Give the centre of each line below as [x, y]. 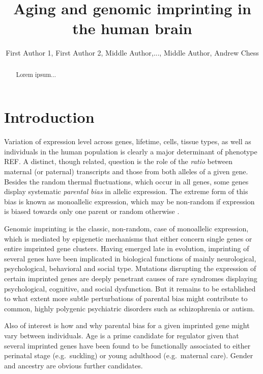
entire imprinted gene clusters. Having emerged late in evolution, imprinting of [127, 248]
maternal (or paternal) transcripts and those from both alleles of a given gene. [126, 171]
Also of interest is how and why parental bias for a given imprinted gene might [127, 325]
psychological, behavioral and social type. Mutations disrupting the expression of [130, 268]
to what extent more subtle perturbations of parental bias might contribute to [126, 298]
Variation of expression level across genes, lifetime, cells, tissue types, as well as [128, 141]
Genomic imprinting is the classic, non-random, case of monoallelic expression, [126, 229]
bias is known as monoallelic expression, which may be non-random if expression [129, 201]
